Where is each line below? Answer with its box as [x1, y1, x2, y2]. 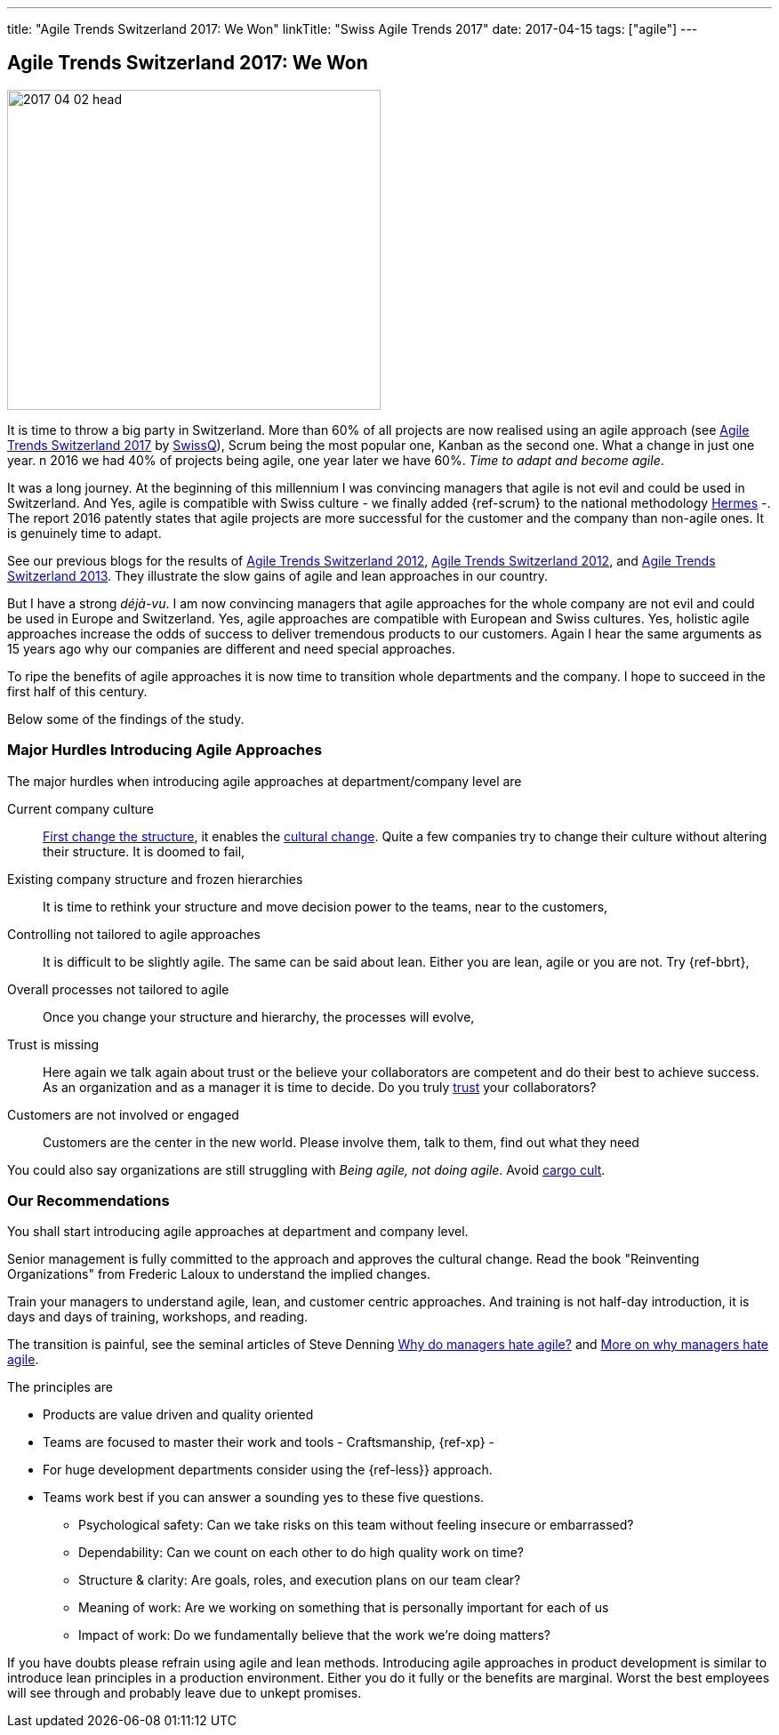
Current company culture [7, 800, 155, 816]
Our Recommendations [7, 1191, 170, 1209]
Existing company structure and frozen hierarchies [7, 871, 303, 887]
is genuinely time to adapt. [7, 525, 162, 541]
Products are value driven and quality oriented [43, 1407, 314, 1423]
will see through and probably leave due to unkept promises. [7, 1685, 362, 1701]
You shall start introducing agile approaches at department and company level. [7, 1224, 469, 1240]
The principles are [7, 1379, 113, 1395]
